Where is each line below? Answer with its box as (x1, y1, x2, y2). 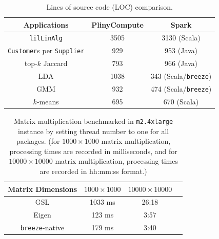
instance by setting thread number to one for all (17, 125, 169, 136)
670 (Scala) (163, 96, 199, 106)
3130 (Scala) (162, 32, 201, 43)
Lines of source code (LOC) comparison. (46, 2, 173, 12)
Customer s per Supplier (8, 45, 85, 56)
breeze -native (21, 222, 64, 233)
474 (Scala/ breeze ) (150, 83, 212, 94)
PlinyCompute (91, 19, 144, 30)
